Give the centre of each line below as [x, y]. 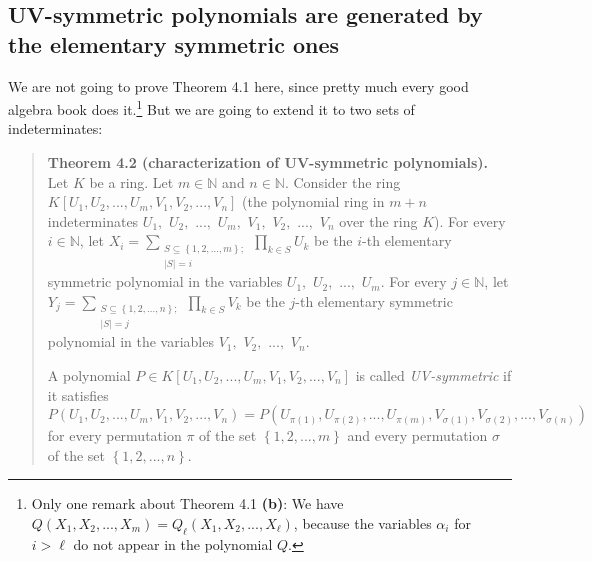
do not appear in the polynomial [173, 543]
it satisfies [78, 394]
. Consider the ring [342, 181]
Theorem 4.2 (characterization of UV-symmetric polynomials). [268, 162]
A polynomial [89, 374]
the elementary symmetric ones [174, 43]
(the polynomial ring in [313, 201]
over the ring [378, 220]
